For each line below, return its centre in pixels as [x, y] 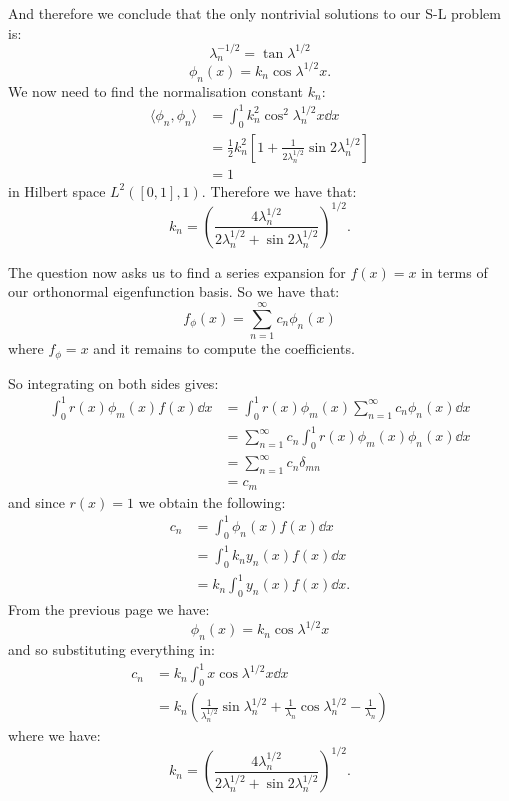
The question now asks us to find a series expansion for [177, 271]
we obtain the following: [212, 501]
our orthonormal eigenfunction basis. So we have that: [174, 291]
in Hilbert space [57, 190]
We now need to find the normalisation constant [155, 90]
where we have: [54, 735]
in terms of [454, 271]
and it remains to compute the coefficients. [224, 348]
